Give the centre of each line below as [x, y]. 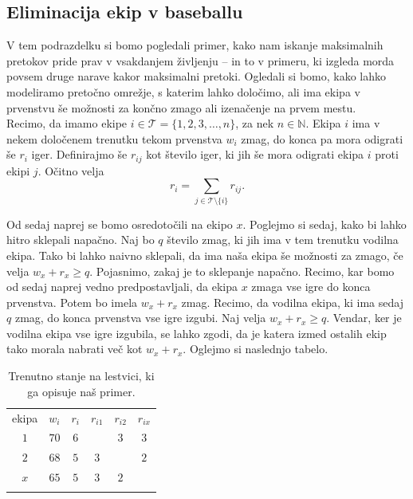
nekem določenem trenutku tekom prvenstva [114, 138]
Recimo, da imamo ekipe [67, 123]
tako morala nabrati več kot [75, 349]
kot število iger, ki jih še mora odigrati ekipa [255, 154]
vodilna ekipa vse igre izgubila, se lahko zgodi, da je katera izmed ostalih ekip [197, 333]
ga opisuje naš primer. [81, 391]
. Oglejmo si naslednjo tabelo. [256, 349]
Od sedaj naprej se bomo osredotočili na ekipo [120, 224]
